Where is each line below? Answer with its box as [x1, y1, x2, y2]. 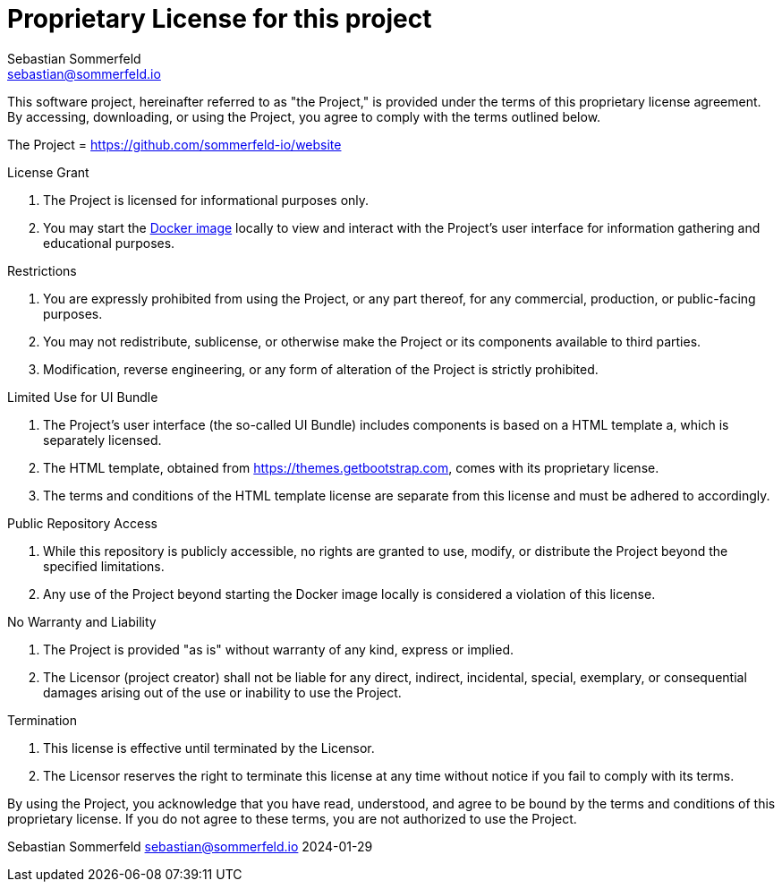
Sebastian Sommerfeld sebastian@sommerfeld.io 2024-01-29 [7, 838, 373, 854]
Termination [7, 712, 78, 728]
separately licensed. [43, 432, 162, 448]
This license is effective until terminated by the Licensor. [43, 739, 375, 756]
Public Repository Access [7, 515, 157, 531]
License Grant [7, 164, 89, 180]
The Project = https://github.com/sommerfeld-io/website [7, 136, 342, 152]
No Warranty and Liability [7, 613, 157, 629]
